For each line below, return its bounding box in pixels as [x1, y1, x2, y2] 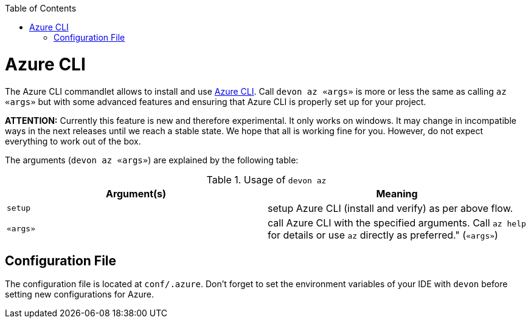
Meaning [376, 187, 418, 200]
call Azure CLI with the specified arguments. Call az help [268, 216, 526, 229]
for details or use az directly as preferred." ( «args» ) [268, 228, 498, 241]
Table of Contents [5, 3, 77, 13]
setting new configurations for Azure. [5, 289, 154, 300]
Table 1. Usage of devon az [206, 173, 327, 186]
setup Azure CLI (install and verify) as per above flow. [268, 202, 513, 214]
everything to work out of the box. [5, 135, 141, 146]
